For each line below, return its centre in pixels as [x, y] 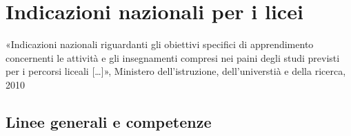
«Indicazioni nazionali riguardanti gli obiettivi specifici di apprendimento [160, 44]
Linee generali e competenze [109, 121]
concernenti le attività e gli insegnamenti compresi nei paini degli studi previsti [173, 57]
